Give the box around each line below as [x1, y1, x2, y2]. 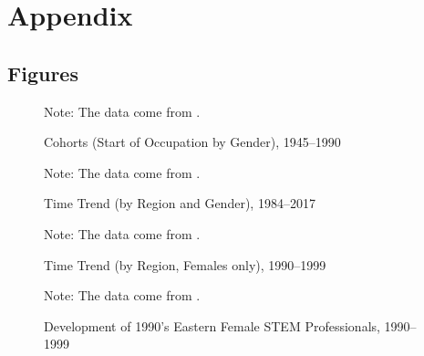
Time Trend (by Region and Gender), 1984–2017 [44, 194, 315, 213]
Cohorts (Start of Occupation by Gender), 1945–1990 [44, 132, 341, 152]
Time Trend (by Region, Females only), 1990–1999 [44, 255, 326, 274]
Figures [7, 58, 78, 87]
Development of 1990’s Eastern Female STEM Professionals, [44, 316, 380, 335]
